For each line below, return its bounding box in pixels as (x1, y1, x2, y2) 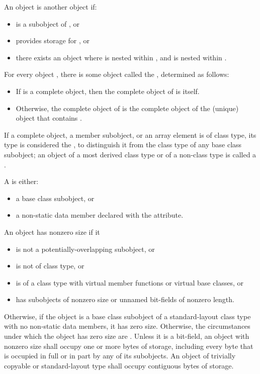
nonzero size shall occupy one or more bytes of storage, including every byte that (4, 340, 253, 351)
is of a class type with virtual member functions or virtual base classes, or (16, 277, 244, 288)
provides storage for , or (16, 35, 90, 46)
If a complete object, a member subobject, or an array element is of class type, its (4, 129, 256, 140)
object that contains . (16, 113, 82, 123)
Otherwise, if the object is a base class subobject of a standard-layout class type (4, 311, 251, 321)
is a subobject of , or (16, 18, 79, 29)
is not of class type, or (16, 260, 84, 271)
